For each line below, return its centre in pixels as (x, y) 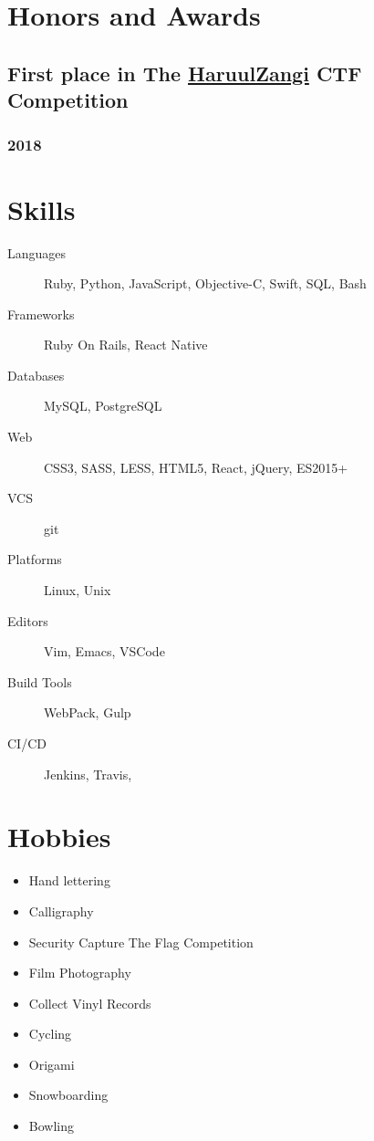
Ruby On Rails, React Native (126, 345)
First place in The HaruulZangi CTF (185, 73)
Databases (36, 375)
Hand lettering (69, 880)
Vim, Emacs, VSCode (104, 651)
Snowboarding (68, 1095)
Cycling (50, 1034)
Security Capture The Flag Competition (141, 942)
